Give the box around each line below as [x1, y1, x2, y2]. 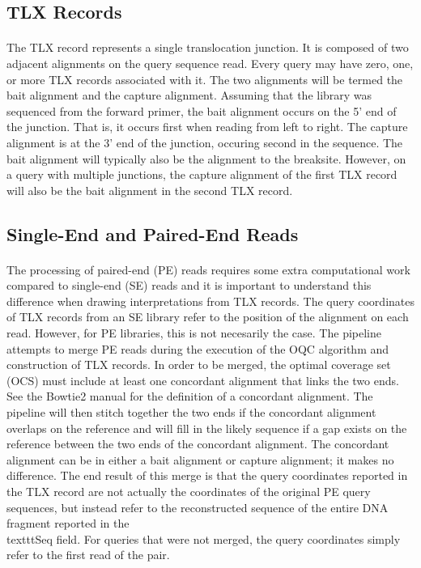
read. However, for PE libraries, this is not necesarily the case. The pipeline [6, 324, 381, 341]
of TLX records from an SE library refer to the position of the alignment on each [6, 308, 409, 325]
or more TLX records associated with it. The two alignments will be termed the [6, 70, 403, 87]
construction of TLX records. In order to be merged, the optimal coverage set [6, 356, 391, 373]
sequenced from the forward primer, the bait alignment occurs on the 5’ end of [6, 102, 397, 119]
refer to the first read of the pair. [6, 546, 170, 563]
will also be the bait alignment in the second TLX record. [6, 181, 293, 198]
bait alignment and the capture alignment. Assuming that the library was [6, 87, 372, 104]
